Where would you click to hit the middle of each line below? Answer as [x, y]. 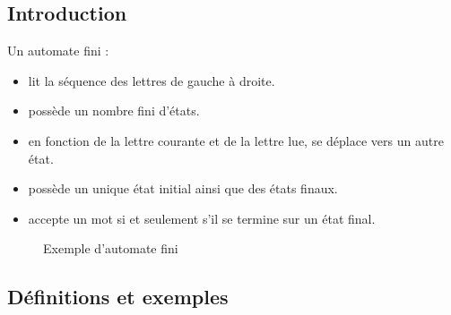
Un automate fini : [58, 51]
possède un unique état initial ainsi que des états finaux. [183, 188]
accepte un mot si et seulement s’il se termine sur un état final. [202, 218]
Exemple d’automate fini [111, 248]
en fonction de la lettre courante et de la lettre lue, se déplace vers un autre [236, 140]
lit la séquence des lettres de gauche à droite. [152, 80]
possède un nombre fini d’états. [114, 111]
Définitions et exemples [118, 297]
